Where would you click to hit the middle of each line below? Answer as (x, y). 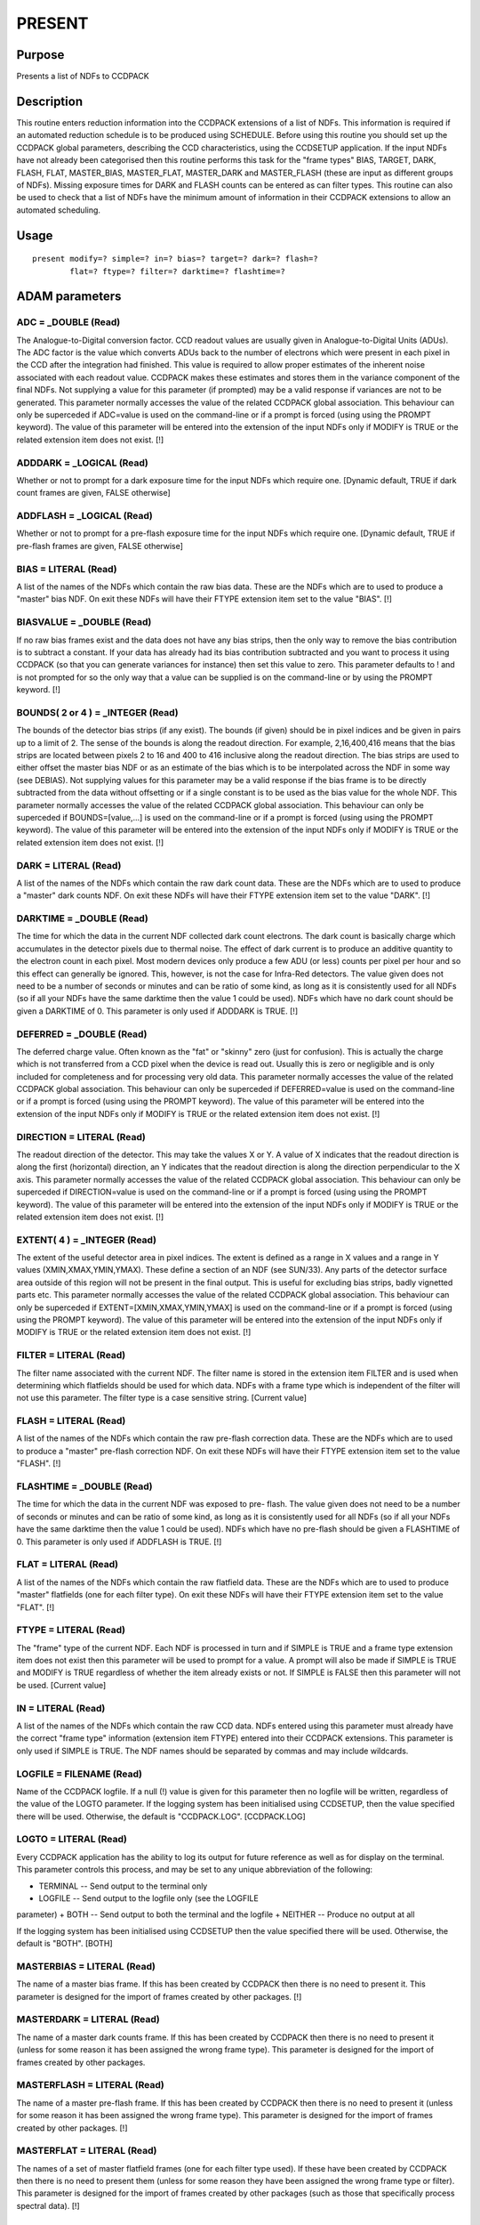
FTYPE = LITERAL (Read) (71, 1630)
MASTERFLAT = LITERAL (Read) (87, 2151)
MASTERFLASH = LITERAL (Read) (90, 2085)
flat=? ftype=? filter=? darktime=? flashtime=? (178, 271)
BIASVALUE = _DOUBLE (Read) (84, 622)
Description (50, 101)
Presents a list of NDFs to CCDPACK (83, 77)
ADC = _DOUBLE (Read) (68, 322)
